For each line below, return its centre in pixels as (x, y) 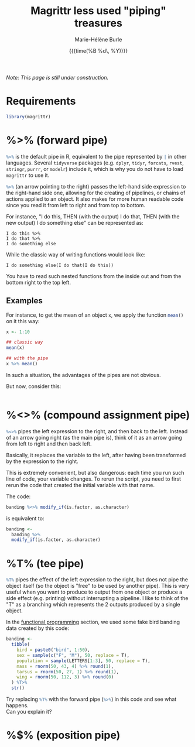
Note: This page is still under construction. (57, 77)
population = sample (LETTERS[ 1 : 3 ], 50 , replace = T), (83, 661)
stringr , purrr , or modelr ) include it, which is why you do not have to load (95, 169)
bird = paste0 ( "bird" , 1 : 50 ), (54, 650)
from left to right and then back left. (49, 444)
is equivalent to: (25, 518)
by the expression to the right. (42, 461)
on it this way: (23, 321)
